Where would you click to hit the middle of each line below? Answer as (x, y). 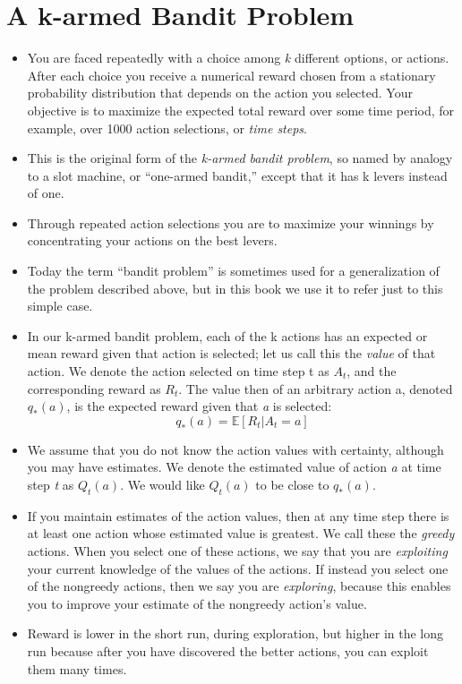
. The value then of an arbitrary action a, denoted (316, 388)
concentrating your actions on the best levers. (152, 240)
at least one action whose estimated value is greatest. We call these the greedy (241, 533)
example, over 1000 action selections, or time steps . (167, 128)
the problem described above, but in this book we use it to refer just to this (235, 288)
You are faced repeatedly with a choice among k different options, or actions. (238, 58)
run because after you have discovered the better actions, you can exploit (228, 650)
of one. (46, 193)
